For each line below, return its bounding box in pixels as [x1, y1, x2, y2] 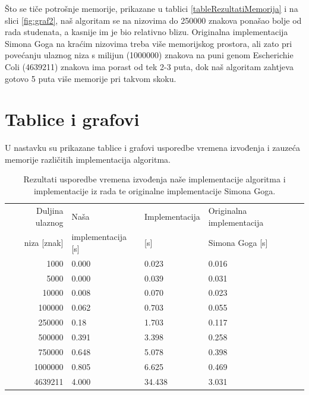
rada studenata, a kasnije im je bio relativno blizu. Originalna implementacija [5, 26, 288, 38]
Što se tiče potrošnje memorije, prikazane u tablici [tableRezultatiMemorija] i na [5, 2, 298, 14]
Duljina [36, 204, 64, 216]
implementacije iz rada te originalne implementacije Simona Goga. [33, 185, 276, 197]
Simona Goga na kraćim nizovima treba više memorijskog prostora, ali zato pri [5, 37, 292, 49]
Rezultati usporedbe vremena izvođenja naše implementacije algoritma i [23, 173, 286, 185]
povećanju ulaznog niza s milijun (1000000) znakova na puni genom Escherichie [5, 49, 294, 61]
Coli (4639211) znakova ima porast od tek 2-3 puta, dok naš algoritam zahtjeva [5, 60, 294, 72]
